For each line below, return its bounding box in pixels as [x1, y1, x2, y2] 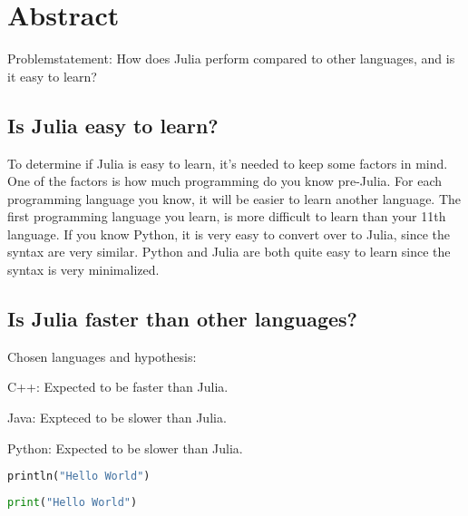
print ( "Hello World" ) [7, 496, 138, 510]
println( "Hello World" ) [7, 470, 151, 483]
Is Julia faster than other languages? [7, 305, 358, 333]
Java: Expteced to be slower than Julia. [7, 408, 227, 427]
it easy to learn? [7, 66, 97, 85]
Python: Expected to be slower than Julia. [7, 438, 243, 457]
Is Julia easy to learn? [7, 111, 219, 139]
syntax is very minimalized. [7, 260, 160, 279]
